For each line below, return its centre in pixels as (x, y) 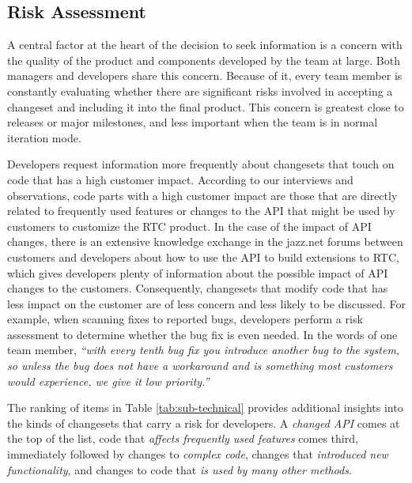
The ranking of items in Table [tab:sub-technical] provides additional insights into (205, 408)
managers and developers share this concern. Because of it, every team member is (205, 75)
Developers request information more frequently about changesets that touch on (201, 164)
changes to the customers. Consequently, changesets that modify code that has (198, 288)
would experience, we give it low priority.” (108, 381)
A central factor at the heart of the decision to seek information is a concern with (205, 45)
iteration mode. (44, 137)
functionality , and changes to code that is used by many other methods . (180, 469)
